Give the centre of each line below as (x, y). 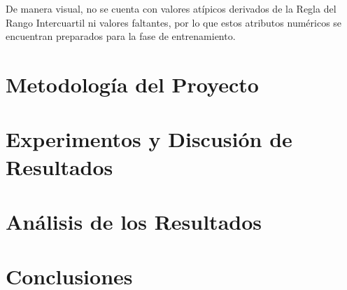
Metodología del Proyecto (132, 84)
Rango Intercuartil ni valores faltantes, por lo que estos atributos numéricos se (174, 22)
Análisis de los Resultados (134, 221)
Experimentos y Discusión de (149, 139)
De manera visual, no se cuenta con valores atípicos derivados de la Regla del (171, 8)
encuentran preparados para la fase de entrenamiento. (121, 36)
